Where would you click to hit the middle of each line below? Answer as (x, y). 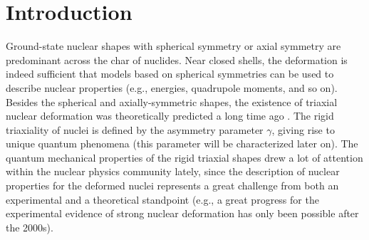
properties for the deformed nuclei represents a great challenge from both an (172, 186)
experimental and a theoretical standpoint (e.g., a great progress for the (162, 199)
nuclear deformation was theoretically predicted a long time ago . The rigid (170, 116)
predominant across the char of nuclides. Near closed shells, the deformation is (177, 59)
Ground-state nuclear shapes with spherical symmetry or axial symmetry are (173, 46)
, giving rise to (303, 129)
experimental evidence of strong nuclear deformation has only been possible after (182, 213)
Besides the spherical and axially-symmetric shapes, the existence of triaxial (172, 101)
